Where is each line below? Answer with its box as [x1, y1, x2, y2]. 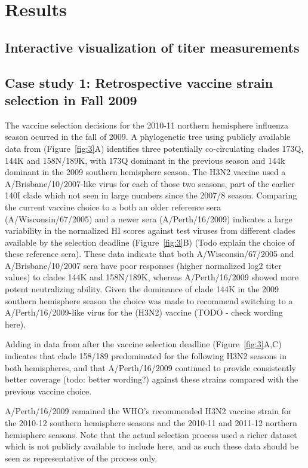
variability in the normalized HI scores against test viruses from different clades [5, 224, 295, 237]
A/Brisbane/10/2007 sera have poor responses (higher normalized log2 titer [5, 259, 282, 271]
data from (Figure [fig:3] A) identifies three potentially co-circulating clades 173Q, [5, 142, 304, 154]
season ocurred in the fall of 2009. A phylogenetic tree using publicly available [5, 130, 291, 143]
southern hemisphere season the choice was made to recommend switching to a [5, 294, 293, 307]
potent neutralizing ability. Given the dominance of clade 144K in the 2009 [5, 283, 279, 295]
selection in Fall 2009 [5, 90, 137, 109]
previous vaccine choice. [5, 384, 92, 397]
